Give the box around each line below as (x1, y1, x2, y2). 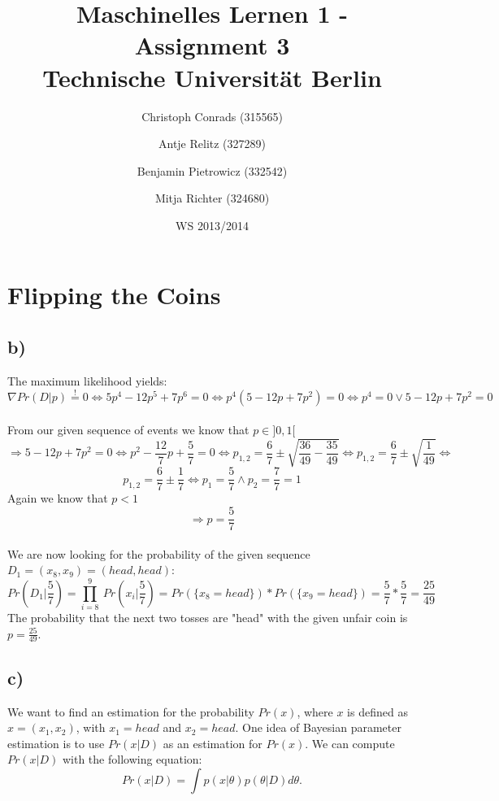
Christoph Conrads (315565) (141, 107, 283, 124)
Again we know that (7, 490, 108, 507)
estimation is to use (7, 734, 105, 751)
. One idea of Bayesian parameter (235, 719, 401, 736)
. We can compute (305, 734, 395, 751)
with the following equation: (62, 751, 202, 768)
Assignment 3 (134, 28, 290, 62)
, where (297, 703, 333, 720)
